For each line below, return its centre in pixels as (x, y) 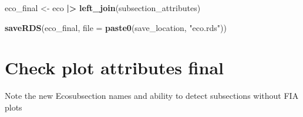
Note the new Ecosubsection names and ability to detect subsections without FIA (152, 96)
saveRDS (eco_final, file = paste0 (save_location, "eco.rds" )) (116, 27)
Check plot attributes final (114, 68)
